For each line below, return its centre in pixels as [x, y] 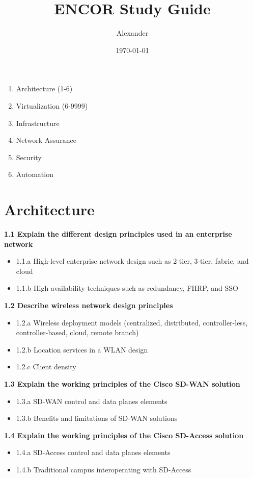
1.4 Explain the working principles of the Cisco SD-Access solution [124, 435]
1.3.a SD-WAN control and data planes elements [92, 401]
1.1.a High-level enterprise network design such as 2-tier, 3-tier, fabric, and [132, 261]
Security [29, 157]
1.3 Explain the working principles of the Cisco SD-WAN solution [122, 383]
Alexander [132, 33]
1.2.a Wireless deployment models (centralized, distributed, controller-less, [132, 322]
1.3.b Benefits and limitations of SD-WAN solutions [97, 418]
